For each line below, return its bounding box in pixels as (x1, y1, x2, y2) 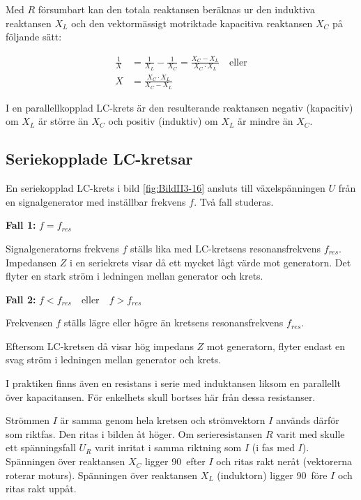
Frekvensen (6, 315, 53, 330)
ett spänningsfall (6, 440, 76, 455)
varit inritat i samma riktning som (95, 440, 242, 455)
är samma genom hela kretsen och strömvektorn (60, 413, 266, 427)
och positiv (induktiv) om (108, 114, 218, 128)
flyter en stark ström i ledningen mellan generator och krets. (6, 268, 263, 283)
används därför (276, 413, 339, 427)
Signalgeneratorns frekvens (6, 241, 119, 255)
